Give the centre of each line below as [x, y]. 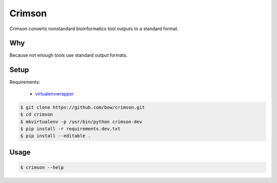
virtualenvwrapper [55, 94]
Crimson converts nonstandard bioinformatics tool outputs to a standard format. [94, 29]
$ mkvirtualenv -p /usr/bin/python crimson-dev [81, 122]
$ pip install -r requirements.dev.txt [70, 129]
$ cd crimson [37, 115]
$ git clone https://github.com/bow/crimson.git [83, 107]
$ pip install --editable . [55, 136]
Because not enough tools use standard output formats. [68, 55]
